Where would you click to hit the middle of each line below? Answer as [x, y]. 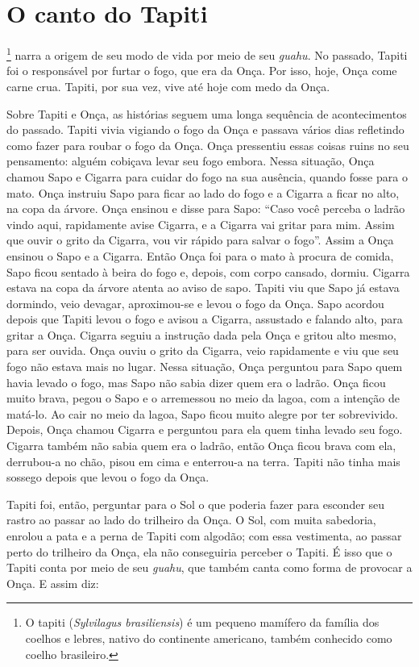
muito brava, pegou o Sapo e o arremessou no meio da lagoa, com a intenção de [203, 398]
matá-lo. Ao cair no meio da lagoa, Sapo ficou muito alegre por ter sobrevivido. [202, 413]
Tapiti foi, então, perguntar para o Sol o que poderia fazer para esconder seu [196, 504]
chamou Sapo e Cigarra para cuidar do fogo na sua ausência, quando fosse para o [207, 176]
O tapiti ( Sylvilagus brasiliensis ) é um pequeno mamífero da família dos [202, 622]
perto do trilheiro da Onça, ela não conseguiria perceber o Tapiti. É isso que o [199, 551]
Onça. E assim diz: [53, 583]
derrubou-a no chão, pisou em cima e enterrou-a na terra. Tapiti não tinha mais [203, 461]
